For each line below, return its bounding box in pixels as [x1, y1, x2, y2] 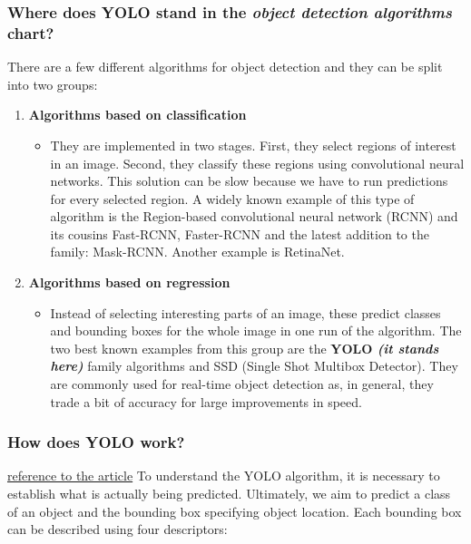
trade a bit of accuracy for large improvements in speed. [50, 392, 362, 411]
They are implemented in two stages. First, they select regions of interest [50, 135, 456, 154]
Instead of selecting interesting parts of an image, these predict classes [50, 303, 441, 322]
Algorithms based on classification [28, 105, 247, 124]
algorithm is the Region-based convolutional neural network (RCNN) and [50, 207, 458, 226]
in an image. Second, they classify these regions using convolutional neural [50, 153, 465, 172]
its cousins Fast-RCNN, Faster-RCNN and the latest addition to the [50, 224, 429, 243]
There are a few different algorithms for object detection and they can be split [7, 57, 443, 76]
